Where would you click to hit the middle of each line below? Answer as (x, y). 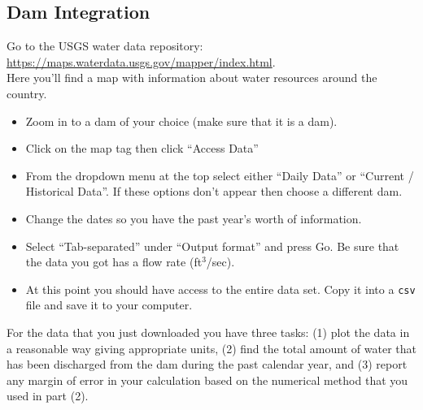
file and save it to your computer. (109, 305)
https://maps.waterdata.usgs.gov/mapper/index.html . (141, 61)
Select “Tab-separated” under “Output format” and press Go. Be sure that (212, 246)
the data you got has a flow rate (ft (114, 262)
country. (27, 93)
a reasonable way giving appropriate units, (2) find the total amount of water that (211, 348)
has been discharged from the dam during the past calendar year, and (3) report (207, 364)
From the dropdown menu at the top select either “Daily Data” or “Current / (220, 175)
